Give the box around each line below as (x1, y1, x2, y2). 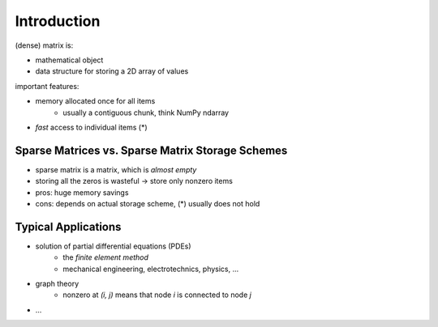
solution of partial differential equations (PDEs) (35, 241, 191, 251)
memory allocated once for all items (35, 96, 156, 106)
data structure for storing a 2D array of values (35, 66, 189, 76)
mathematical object (35, 55, 104, 65)
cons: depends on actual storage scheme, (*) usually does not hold (35, 198, 260, 208)
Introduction (15, 12, 101, 30)
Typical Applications (15, 219, 122, 234)
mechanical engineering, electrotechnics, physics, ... (62, 264, 239, 274)
